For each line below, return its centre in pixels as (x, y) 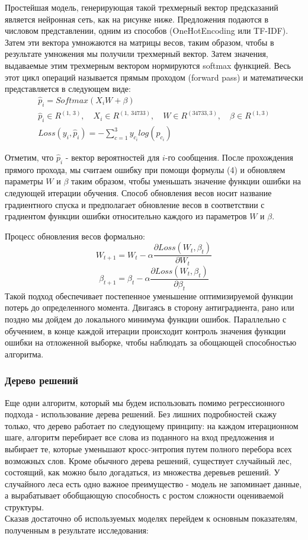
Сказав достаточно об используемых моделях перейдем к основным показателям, (151, 518)
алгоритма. (24, 354)
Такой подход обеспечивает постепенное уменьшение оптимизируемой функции (149, 295)
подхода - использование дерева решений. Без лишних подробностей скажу (141, 414)
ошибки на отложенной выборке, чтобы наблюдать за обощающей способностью (151, 342)
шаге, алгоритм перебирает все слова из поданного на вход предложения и (139, 437)
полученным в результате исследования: (77, 530)
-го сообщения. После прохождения (229, 157)
